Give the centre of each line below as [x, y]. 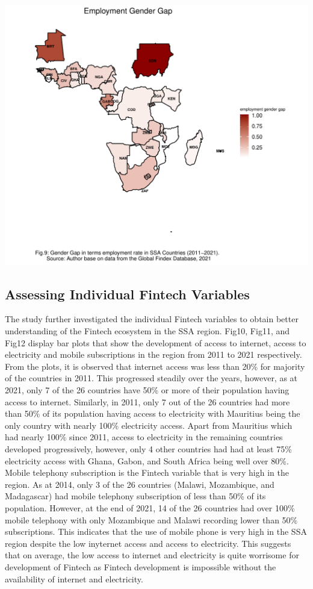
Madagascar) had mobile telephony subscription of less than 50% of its [135, 496]
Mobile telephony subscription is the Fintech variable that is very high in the [147, 472]
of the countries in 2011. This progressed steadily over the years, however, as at [151, 378]
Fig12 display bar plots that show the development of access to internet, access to [156, 342]
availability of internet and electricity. [74, 578]
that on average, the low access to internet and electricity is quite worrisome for [152, 555]
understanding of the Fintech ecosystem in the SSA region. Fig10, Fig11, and [147, 331]
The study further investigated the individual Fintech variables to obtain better [152, 319]
